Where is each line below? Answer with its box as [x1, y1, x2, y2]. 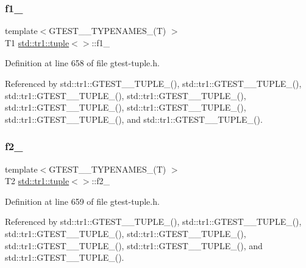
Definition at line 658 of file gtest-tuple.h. [5, 57, 160, 69]
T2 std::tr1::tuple [5, 174, 69, 187]
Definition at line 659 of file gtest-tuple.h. [5, 194, 160, 207]
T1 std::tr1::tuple [5, 36, 69, 49]
